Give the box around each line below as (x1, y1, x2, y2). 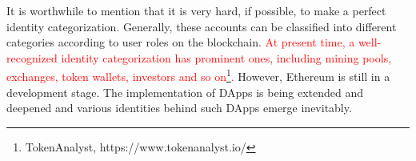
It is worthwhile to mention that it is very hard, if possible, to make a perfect (6, 2, 386, 18)
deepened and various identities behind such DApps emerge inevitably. (6, 99, 352, 116)
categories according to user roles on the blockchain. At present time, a (6, 34, 355, 50)
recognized (6, 49, 58, 66)
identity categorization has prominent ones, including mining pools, (61, 49, 392, 66)
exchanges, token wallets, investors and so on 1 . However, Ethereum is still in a (6, 66, 390, 85)
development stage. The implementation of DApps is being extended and (6, 83, 364, 100)
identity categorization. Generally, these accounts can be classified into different (6, 18, 397, 34)
